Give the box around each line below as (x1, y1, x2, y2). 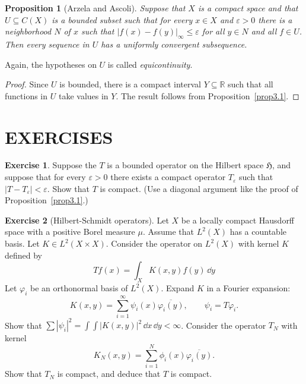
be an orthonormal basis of (30, 282, 128, 294)
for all (202, 25, 225, 37)
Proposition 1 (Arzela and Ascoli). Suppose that (5, 2, 186, 14)
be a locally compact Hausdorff (181, 213, 295, 226)
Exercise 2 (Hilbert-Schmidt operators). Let (5, 213, 169, 226)
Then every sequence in (5, 37, 90, 50)
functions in (5, 89, 48, 102)
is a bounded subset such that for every (52, 13, 193, 26)
